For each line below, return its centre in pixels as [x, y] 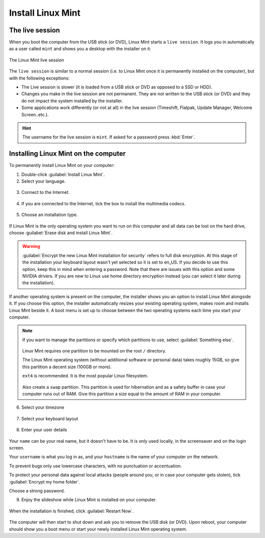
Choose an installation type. [50, 215]
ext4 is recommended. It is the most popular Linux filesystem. [85, 376]
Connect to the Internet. [45, 192]
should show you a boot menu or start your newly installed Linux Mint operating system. [98, 529]
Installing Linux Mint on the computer [67, 154]
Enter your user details [44, 430]
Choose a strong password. [37, 490]
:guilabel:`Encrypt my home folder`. [45, 482]
